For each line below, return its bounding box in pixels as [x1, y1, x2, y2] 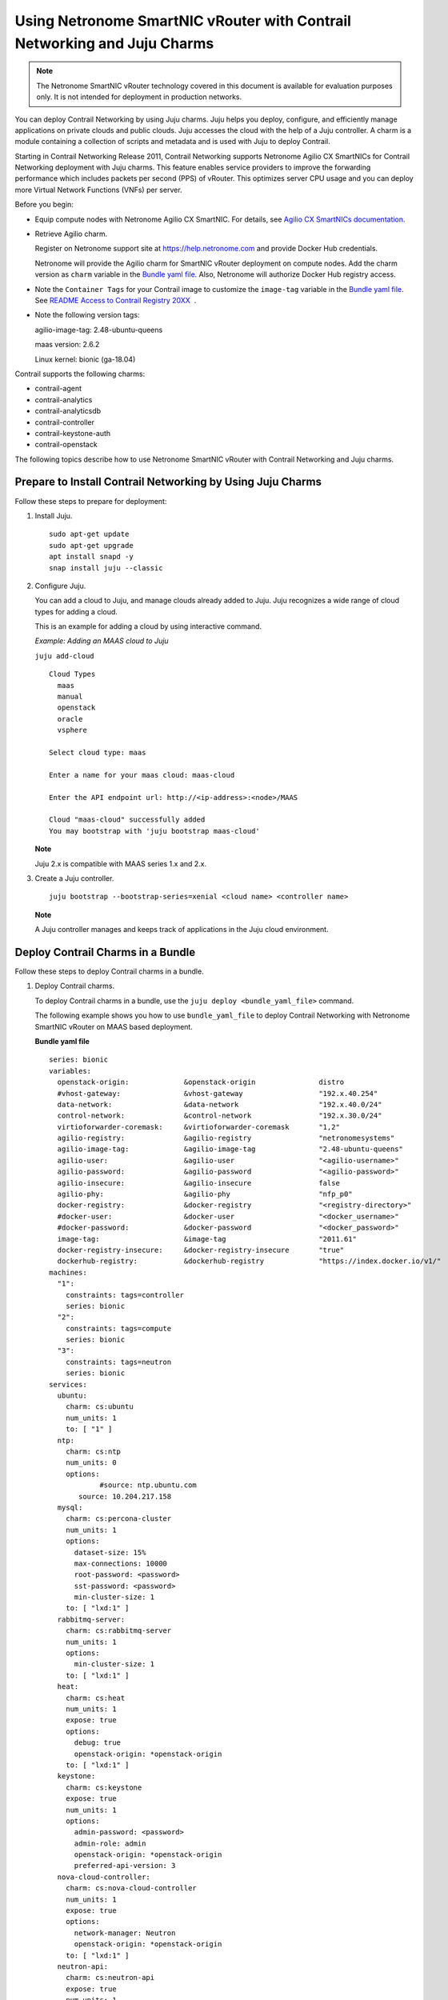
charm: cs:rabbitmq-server [65, 1626, 172, 1635]
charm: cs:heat [65, 1693, 126, 1702]
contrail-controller [34, 417, 95, 427]
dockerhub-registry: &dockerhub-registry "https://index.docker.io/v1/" [57, 1257, 442, 1266]
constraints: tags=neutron [65, 1357, 172, 1366]
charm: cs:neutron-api [65, 1973, 155, 1982]
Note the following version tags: [34, 310, 140, 320]
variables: [49, 1066, 92, 1075]
